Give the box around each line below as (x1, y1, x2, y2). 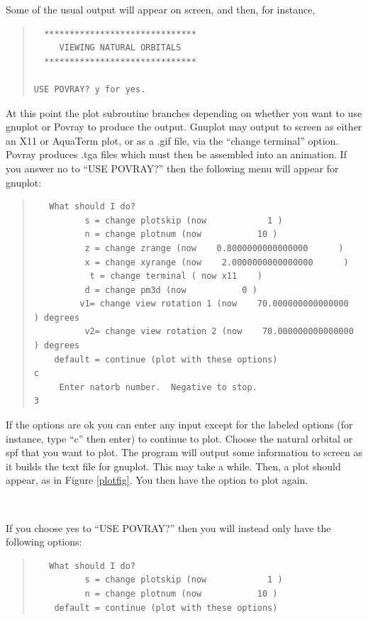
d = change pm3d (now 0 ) (84, 284, 257, 295)
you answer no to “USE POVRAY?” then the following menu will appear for (6, 160, 339, 175)
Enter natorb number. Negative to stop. (59, 382, 257, 392)
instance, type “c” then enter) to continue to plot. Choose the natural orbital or (6, 431, 353, 445)
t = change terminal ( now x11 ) (89, 271, 262, 282)
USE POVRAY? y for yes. (33, 84, 146, 94)
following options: (6, 534, 82, 549)
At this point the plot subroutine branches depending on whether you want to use (6, 105, 362, 120)
